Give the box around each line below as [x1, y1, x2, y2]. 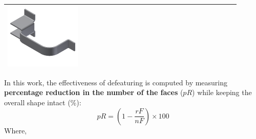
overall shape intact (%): [4, 97, 81, 107]
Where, [4, 125, 27, 135]
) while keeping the [192, 87, 252, 98]
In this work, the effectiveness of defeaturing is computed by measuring [4, 77, 228, 87]
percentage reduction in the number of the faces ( [4, 87, 183, 98]
